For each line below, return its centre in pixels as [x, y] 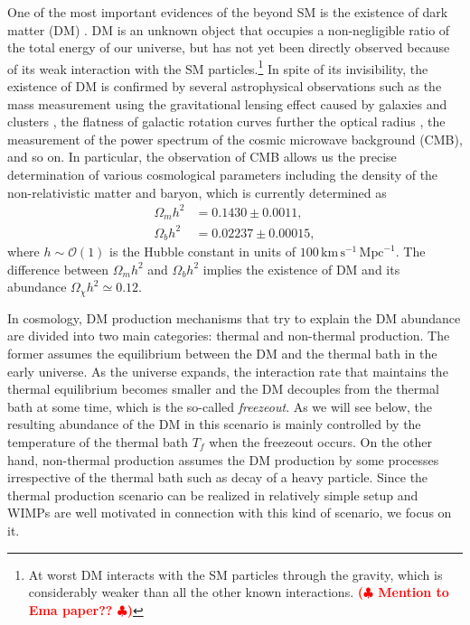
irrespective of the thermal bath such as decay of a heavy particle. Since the [218, 477]
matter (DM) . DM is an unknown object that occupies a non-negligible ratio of [229, 29]
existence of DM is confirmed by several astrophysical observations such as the [225, 86]
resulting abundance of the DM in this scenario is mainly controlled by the [214, 424]
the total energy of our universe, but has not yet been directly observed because [229, 47]
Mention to [414, 592]
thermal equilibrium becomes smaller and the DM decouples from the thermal [223, 389]
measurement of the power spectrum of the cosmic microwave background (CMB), [235, 139]
